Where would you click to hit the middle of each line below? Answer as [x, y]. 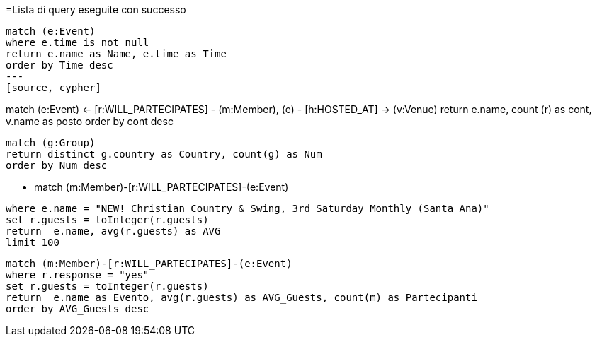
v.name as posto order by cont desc [90, 121]
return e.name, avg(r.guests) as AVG [113, 231]
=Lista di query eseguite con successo [96, 10]
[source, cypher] [53, 88]
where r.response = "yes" [78, 275]
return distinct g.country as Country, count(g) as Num [164, 154]
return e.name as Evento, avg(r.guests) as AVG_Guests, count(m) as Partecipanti [241, 297]
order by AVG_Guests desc [78, 309]
